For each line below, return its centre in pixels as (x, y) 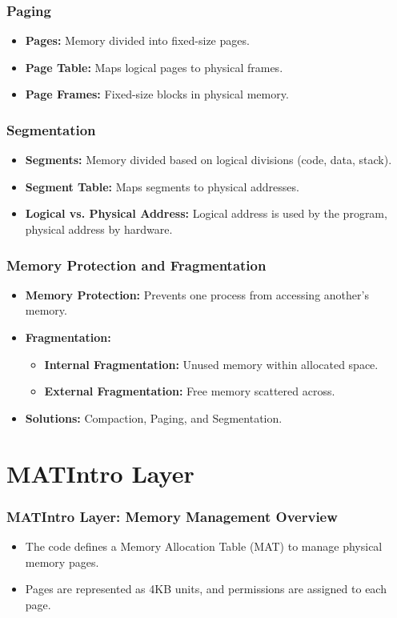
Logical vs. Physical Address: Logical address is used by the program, (206, 213)
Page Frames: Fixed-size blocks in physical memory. (157, 94)
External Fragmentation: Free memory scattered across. (190, 391)
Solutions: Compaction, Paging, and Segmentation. (154, 417)
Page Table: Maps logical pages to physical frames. (154, 67)
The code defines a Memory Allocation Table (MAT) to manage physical (204, 546)
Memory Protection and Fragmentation (136, 265)
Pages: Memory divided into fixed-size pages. (137, 40)
